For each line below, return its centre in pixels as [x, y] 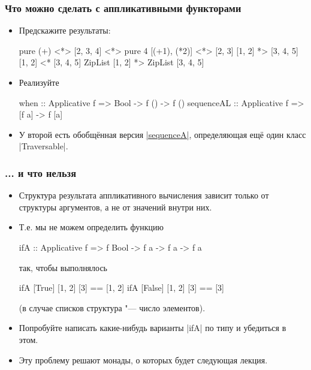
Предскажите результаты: [65, 30]
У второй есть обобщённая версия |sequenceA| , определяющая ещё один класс [162, 134]
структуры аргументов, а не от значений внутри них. [115, 207]
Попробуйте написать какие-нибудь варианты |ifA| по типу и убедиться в [153, 328]
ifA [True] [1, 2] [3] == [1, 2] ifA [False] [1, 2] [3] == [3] [121, 288]
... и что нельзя [41, 172]
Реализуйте [39, 82]
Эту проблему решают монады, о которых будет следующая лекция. [143, 360]
